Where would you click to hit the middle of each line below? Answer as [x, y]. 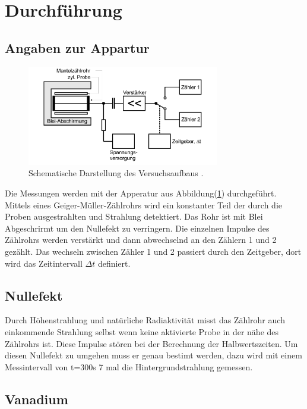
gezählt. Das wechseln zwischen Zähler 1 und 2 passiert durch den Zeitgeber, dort [153, 252]
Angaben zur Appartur [77, 47]
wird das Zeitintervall [44, 263]
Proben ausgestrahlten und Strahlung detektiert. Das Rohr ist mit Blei [134, 216]
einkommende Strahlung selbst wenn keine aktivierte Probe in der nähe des [142, 332]
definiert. [114, 263]
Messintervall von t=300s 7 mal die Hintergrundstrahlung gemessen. [129, 366]
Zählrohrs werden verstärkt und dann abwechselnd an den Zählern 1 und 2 [141, 240]
